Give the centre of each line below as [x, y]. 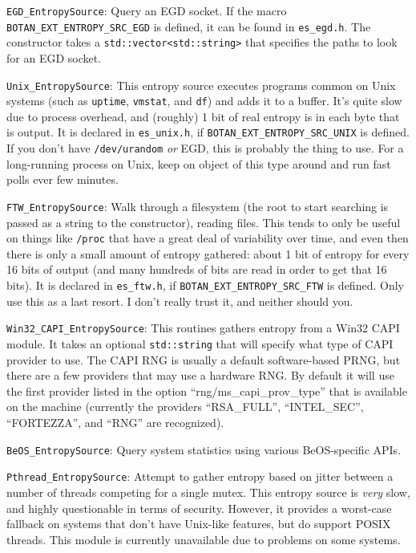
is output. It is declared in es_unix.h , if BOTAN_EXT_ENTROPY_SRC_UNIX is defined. [208, 132]
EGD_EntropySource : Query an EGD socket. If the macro [147, 10]
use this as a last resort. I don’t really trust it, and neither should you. [180, 301]
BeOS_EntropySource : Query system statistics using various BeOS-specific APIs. [204, 449]
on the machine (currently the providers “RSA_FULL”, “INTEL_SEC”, [185, 407]
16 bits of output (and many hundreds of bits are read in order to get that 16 [197, 269]
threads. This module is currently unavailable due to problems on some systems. [204, 539]
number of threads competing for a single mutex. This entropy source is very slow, [208, 492]
